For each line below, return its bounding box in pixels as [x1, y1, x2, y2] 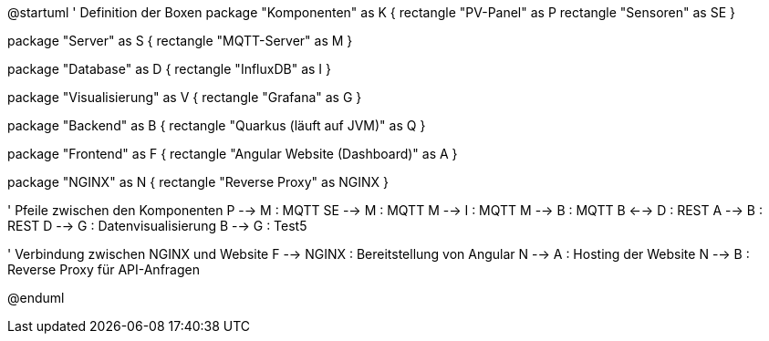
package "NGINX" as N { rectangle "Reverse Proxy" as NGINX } [7, 174, 389, 190]
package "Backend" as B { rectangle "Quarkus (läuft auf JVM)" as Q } [7, 118, 426, 133]
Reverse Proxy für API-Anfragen [7, 262, 200, 277]
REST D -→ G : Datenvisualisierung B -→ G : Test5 [7, 218, 307, 233]
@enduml [7, 290, 65, 305]
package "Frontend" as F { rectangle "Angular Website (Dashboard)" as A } [7, 146, 458, 161]
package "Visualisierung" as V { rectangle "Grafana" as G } [7, 89, 362, 105]
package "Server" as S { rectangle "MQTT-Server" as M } [7, 33, 353, 48]
